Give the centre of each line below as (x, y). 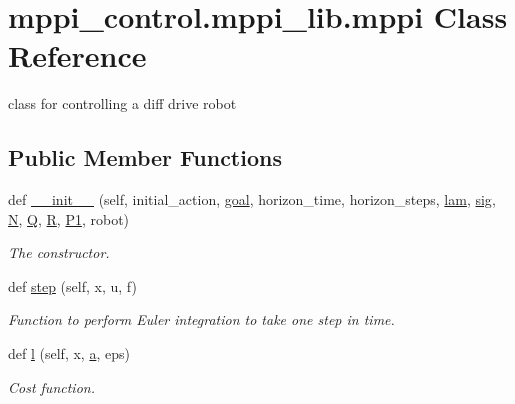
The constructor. (59, 252)
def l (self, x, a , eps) (69, 353)
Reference (77, 55)
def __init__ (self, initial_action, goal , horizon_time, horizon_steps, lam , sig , (252, 199)
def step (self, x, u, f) (72, 285)
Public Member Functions (145, 157)
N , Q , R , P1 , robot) (69, 218)
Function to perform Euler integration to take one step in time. (201, 319)
